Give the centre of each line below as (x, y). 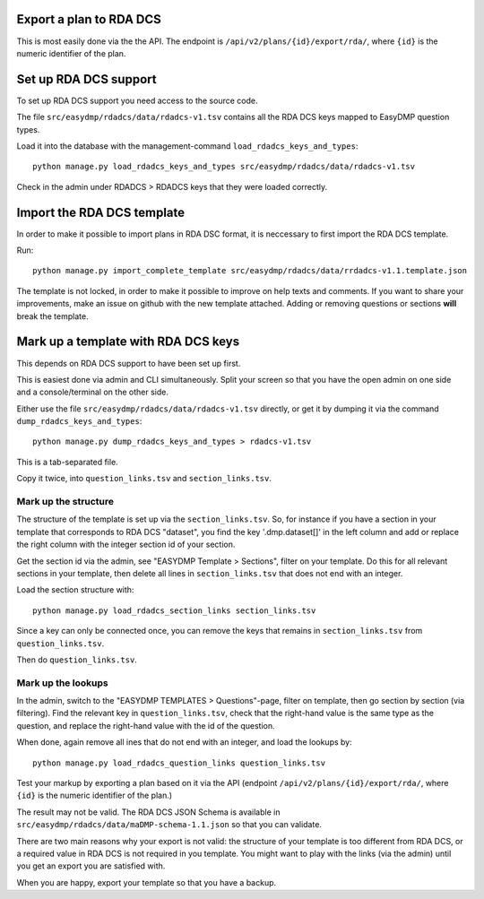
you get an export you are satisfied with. (91, 866)
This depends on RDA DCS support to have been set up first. (129, 363)
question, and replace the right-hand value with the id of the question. (146, 725)
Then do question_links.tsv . (77, 660)
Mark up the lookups (62, 683)
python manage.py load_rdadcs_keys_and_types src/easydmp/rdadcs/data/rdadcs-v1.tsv (224, 167)
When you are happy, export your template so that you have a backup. (147, 882)
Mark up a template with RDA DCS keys (128, 342)
